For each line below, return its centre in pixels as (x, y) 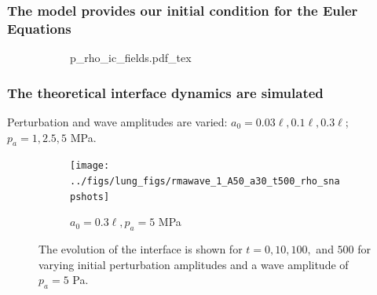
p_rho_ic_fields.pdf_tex (131, 58)
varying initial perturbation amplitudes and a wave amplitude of (194, 264)
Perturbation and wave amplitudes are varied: (117, 121)
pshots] (90, 197)
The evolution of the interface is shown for (141, 249)
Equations (39, 28)
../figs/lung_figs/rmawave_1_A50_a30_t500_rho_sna (205, 181)
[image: (90, 166)
